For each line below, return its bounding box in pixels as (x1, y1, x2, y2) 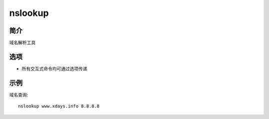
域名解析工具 (9, 40, 36, 46)
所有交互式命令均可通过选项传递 (21, 65, 87, 72)
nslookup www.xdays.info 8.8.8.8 (18, 104, 100, 109)
